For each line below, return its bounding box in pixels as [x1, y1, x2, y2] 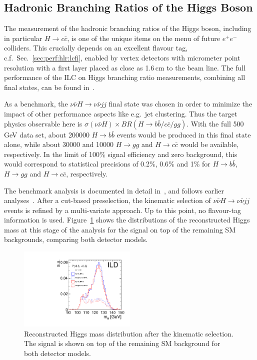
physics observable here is [4, 118, 82, 128]
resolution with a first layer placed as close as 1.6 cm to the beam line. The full [4, 62, 246, 72]
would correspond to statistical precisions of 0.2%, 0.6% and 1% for [4, 158, 210, 169]
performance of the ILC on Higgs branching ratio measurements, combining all [4, 72, 245, 82]
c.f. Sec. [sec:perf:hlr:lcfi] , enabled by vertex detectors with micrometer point [4, 52, 240, 62]
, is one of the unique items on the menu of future [67, 32, 220, 43]
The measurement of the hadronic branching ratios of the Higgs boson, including [4, 23, 251, 33]
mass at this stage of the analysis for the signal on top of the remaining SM [4, 224, 235, 234]
